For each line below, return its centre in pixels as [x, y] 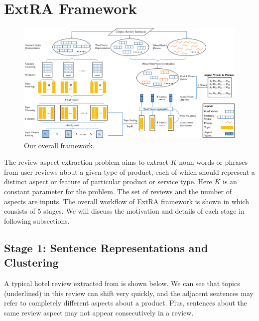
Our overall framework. [59, 145]
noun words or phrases [213, 162]
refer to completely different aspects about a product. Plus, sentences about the [126, 303]
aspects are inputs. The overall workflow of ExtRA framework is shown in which [127, 201]
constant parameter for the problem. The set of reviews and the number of [118, 191]
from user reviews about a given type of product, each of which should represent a [129, 171]
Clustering [31, 262]
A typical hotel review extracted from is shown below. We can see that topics [122, 283]
